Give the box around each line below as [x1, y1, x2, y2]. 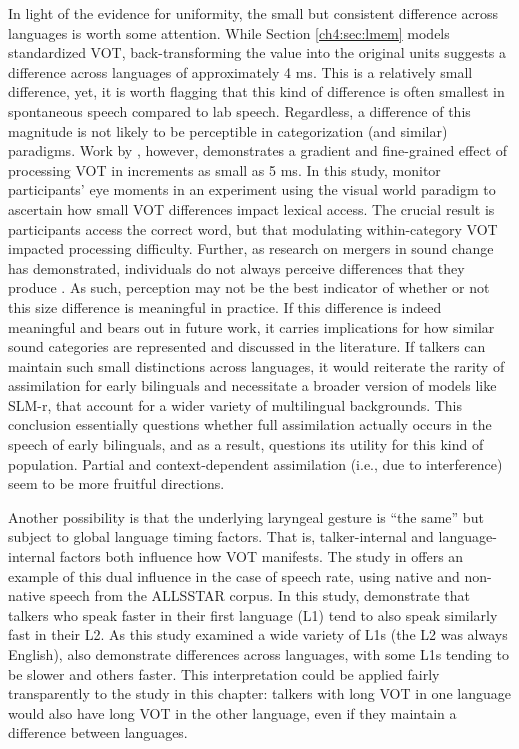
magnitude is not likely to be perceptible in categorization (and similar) [8, 120, 448, 141]
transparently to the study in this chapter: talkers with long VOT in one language [8, 683, 511, 704]
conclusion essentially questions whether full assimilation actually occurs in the [8, 414, 492, 435]
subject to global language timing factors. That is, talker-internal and [8, 526, 434, 547]
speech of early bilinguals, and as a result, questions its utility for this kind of [8, 434, 484, 455]
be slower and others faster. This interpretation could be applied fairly [8, 663, 440, 684]
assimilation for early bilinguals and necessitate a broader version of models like [8, 375, 497, 396]
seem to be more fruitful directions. [8, 473, 225, 494]
